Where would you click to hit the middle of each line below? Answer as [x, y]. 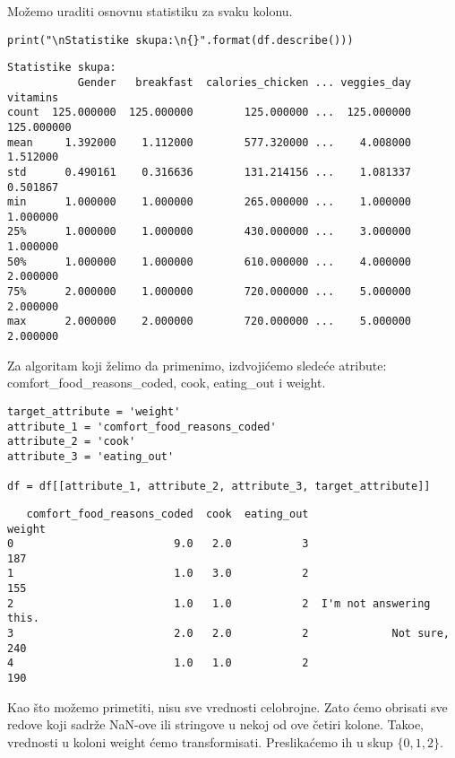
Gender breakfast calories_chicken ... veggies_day [245, 82]
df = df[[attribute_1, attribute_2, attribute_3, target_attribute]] [219, 487]
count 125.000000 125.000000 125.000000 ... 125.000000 [210, 113]
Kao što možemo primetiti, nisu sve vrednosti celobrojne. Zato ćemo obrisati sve [227, 706]
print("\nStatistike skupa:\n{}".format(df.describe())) [180, 40]
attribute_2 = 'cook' [72, 442]
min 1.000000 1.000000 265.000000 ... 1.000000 [210, 202]
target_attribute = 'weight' [94, 411]
